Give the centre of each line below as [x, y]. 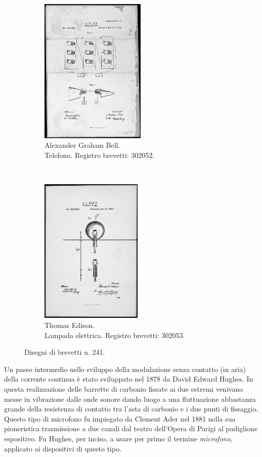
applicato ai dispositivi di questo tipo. [63, 448]
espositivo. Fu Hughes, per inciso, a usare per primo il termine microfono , [118, 439]
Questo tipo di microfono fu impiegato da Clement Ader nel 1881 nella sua [120, 418]
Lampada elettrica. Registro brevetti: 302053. [115, 335]
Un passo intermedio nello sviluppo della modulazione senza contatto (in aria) [125, 369]
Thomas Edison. [70, 325]
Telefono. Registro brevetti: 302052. [100, 155]
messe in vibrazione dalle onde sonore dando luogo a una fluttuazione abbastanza [130, 399]
